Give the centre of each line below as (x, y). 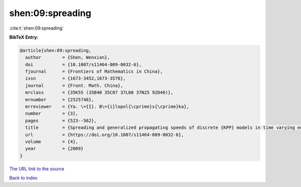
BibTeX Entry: (24, 37)
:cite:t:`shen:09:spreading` (37, 28)
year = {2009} (54, 149)
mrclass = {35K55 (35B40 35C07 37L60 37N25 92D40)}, (99, 92)
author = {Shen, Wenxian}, (68, 57)
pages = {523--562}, (61, 121)
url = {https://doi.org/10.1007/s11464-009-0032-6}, (105, 135)
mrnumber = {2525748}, (60, 100)
